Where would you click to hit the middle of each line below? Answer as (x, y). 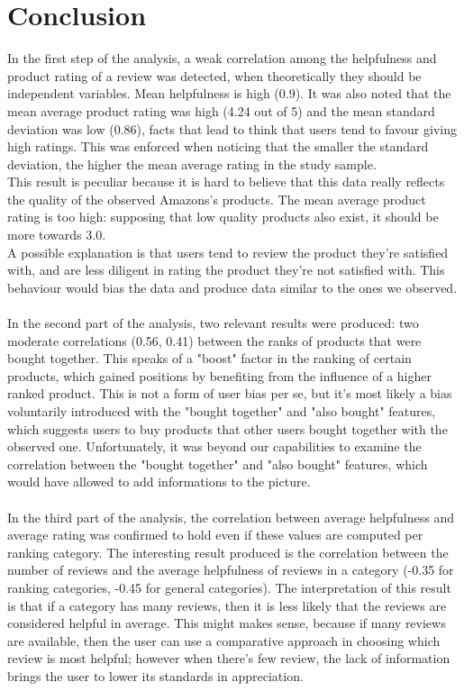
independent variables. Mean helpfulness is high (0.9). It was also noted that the (229, 93)
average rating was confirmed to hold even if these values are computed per (215, 535)
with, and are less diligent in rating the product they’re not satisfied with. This (226, 270)
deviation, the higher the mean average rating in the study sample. (192, 164)
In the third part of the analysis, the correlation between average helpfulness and (231, 517)
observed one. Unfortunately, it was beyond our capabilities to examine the (214, 446)
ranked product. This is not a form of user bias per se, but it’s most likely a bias (230, 393)
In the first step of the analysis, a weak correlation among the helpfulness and (222, 58)
